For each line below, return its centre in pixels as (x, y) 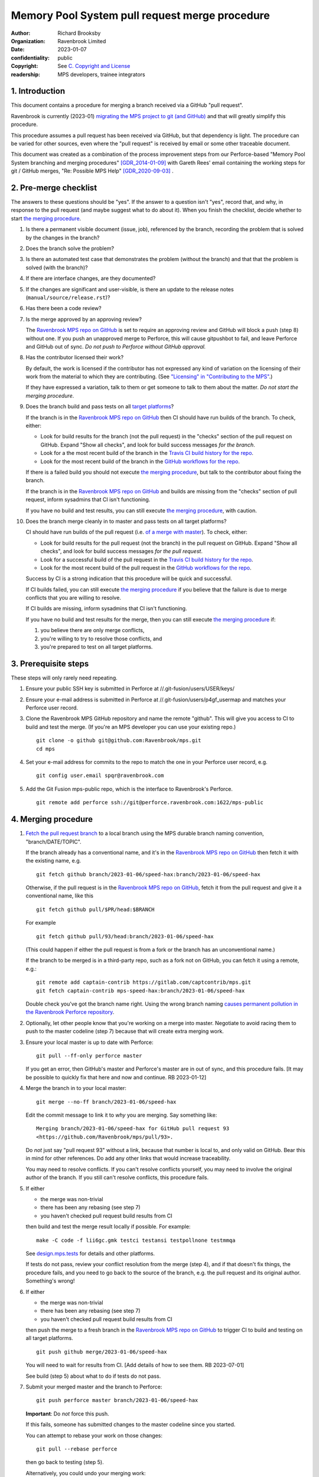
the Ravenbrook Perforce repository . (70, 1012)
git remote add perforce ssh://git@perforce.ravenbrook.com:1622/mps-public (150, 803)
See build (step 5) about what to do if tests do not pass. (93, 1376)
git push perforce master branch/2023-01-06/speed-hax (117, 1400)
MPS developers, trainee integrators (101, 74)
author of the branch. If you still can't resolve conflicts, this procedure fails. (117, 1177)
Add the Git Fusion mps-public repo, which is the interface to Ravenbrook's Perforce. (129, 789)
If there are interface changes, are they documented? (91, 278)
